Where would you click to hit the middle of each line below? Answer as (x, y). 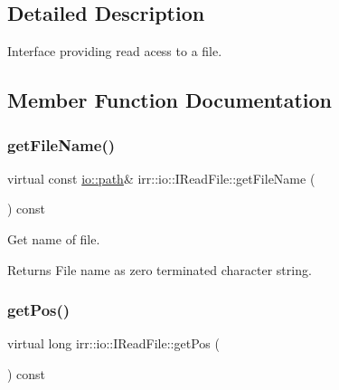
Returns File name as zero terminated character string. (160, 269)
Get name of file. (54, 238)
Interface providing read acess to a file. (115, 51)
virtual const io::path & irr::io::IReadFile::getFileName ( (161, 178)
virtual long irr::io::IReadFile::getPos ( (113, 343)
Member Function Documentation (170, 100)
